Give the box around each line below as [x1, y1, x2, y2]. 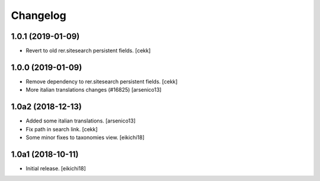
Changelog [11, 9, 66, 22]
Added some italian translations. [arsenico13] [25, 117, 136, 124]
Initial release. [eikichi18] [25, 164, 86, 172]
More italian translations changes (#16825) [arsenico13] [25, 86, 162, 93]
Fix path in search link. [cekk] [25, 125, 98, 132]
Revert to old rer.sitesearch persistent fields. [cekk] [25, 47, 151, 54]
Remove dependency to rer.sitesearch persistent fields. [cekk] [25, 77, 178, 85]
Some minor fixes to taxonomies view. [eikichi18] [25, 134, 145, 141]
